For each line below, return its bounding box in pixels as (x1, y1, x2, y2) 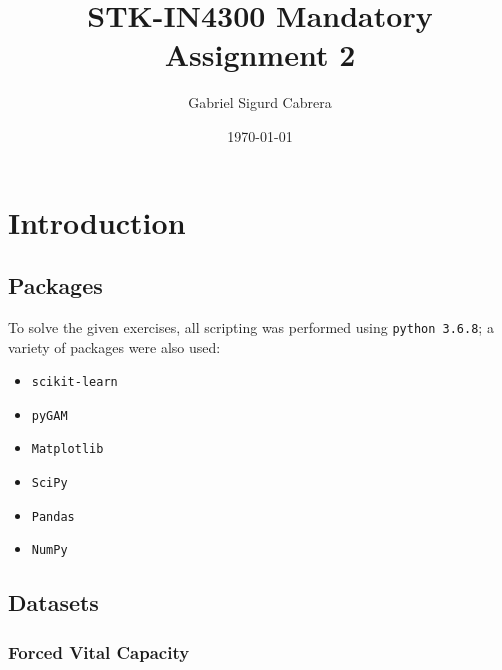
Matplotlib (31, 442, 104, 457)
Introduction (8, 201, 186, 242)
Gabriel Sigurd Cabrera (188, 92, 332, 113)
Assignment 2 (164, 34, 356, 75)
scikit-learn (31, 375, 118, 390)
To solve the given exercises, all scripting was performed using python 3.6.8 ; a (8, 316, 494, 337)
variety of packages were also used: (8, 336, 221, 357)
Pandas (31, 509, 75, 524)
